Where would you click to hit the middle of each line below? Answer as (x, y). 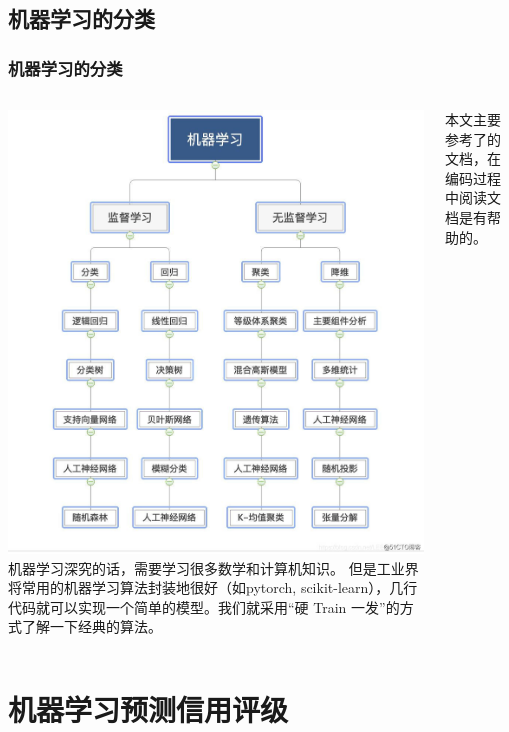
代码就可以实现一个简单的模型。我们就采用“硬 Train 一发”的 (204, 606)
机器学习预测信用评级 (148, 709)
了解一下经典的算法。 (91, 626)
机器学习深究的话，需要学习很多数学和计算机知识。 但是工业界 (213, 567)
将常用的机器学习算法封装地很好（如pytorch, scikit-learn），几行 (213, 587)
